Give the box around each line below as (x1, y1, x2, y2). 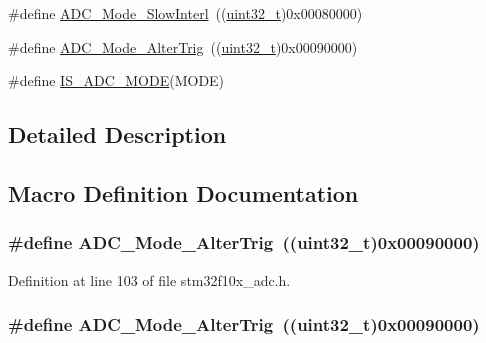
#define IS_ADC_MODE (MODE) (8, 70, 225, 91)
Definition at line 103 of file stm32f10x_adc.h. (8, 269, 291, 290)
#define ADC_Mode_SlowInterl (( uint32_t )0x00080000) (8, 3, 363, 23)
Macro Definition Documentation (8, 177, 359, 208)
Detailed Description (8, 119, 227, 150)
